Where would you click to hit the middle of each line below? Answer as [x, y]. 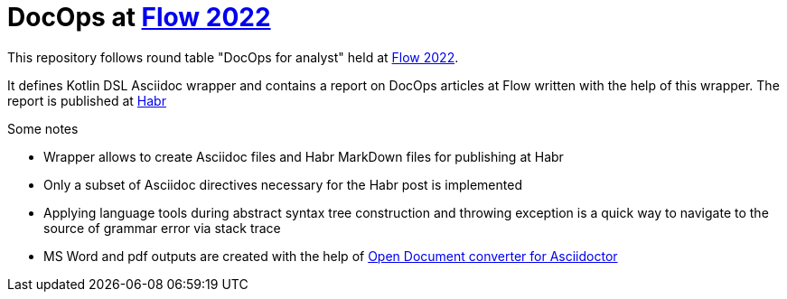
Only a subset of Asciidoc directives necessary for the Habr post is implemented [283, 184]
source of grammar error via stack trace [162, 228]
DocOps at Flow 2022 [139, 17]
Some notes [43, 128]
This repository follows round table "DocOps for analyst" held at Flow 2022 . [233, 57]
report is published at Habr [87, 100]
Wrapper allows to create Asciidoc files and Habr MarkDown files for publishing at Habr [304, 156]
